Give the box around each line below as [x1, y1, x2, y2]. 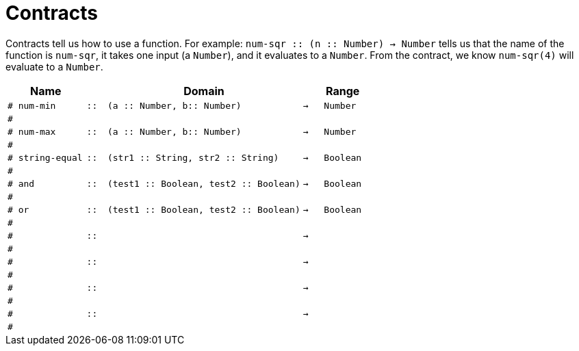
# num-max [8, 126, 56, 137]
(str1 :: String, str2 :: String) [107, 152, 279, 163]
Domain [183, 83, 224, 98]
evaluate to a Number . [5, 60, 103, 73]
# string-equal [8, 152, 83, 163]
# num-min [8, 100, 56, 111]
